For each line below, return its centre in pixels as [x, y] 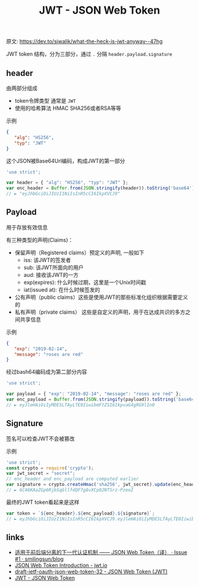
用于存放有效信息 [27, 227]
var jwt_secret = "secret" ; [41, 474]
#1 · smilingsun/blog [39, 559]
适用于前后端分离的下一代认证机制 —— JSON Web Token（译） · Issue [101, 553]
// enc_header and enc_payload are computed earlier [73, 479]
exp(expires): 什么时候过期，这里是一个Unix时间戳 [85, 282]
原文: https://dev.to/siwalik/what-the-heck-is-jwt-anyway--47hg [84, 42]
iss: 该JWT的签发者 [47, 260]
